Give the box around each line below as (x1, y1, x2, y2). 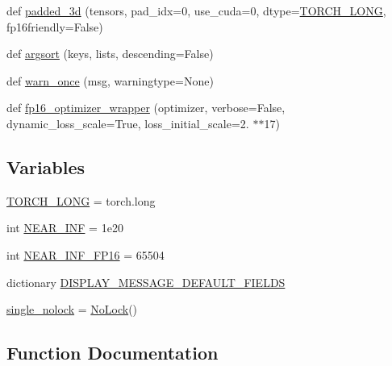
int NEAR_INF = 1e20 (6, 219, 123, 236)
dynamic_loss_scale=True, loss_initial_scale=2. (6, 114, 249, 131)
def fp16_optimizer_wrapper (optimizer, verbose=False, (6, 99, 286, 116)
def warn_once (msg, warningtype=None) (6, 72, 214, 89)
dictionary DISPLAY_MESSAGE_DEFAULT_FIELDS (6, 273, 286, 290)
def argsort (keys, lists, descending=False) (6, 45, 214, 62)
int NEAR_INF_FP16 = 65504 (6, 246, 165, 263)
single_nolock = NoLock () (6, 301, 138, 318)
